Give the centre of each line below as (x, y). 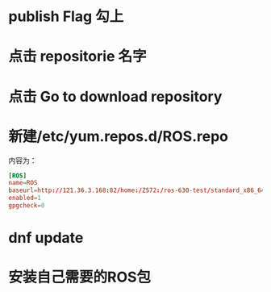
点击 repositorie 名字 (77, 56)
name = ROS (23, 183)
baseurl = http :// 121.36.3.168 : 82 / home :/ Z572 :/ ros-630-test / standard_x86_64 (137, 190)
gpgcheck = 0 (27, 206)
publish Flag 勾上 (66, 17)
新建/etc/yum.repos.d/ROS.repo (118, 136)
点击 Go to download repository (115, 96)
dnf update (46, 238)
